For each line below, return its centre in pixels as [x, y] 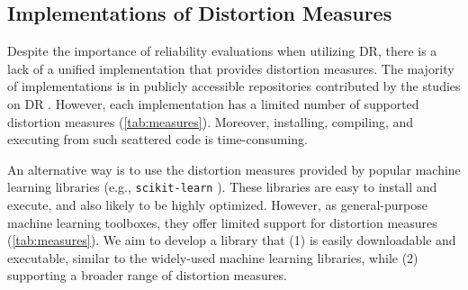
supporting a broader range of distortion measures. [147, 275]
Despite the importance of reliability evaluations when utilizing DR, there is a [222, 51]
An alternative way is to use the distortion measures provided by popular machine [234, 169]
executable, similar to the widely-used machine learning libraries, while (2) [213, 257]
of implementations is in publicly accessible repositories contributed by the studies [234, 86]
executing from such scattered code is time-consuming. [158, 139]
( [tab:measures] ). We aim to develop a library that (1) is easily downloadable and [232, 240]
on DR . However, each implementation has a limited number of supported [213, 103]
